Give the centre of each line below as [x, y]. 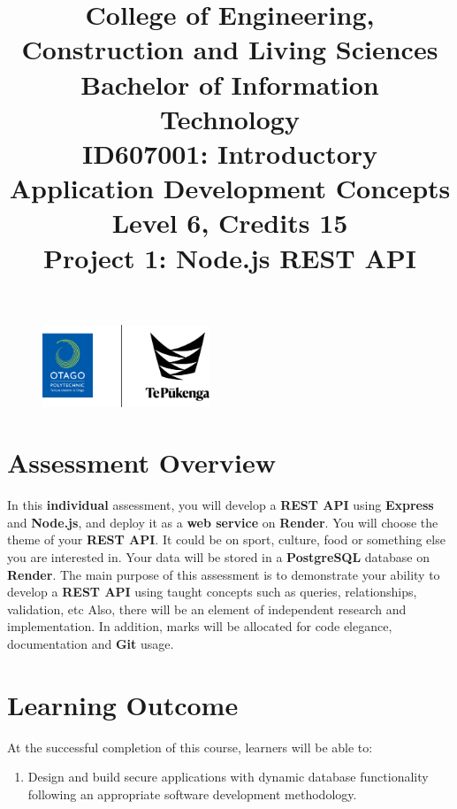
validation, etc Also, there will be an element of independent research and [207, 609]
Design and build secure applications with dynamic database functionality [228, 777]
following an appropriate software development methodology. [192, 794]
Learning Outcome [123, 704]
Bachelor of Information [230, 84]
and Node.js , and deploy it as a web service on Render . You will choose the [223, 522]
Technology [230, 118]
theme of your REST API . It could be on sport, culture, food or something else [226, 539]
